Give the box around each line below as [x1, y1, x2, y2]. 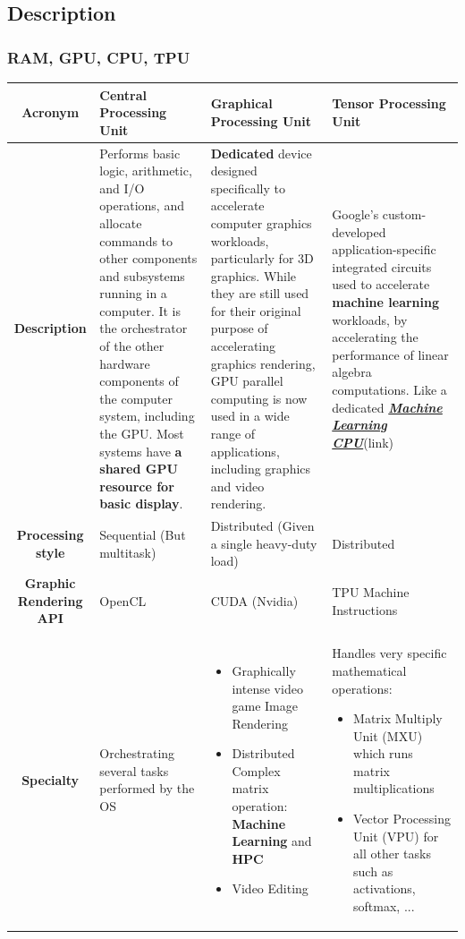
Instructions [332, 600, 398, 619]
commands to [99, 231, 173, 250]
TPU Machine [332, 583, 410, 602]
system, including [99, 406, 195, 425]
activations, [353, 879, 416, 898]
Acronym [21, 103, 80, 122]
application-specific [332, 240, 436, 259]
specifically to [210, 178, 285, 197]
